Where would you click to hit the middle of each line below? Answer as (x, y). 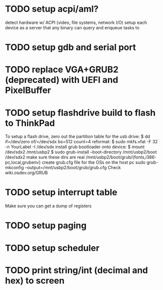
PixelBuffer (28, 90)
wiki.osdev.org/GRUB (26, 173)
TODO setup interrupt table (61, 192)
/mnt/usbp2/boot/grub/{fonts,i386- (121, 157)
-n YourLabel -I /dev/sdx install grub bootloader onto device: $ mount (75, 147)
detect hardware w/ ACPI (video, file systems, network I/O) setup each (76, 22)
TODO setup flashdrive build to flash (81, 113)
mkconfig (15, 168)
